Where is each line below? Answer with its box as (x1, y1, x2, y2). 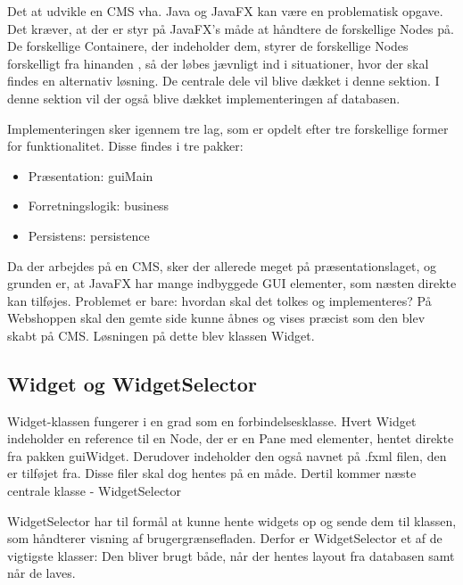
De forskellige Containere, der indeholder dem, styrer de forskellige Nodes (7, 37, 409, 55)
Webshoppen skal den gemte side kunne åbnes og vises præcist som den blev (7, 309, 426, 327)
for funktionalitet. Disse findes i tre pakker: (7, 136, 244, 155)
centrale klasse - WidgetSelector (7, 482, 182, 500)
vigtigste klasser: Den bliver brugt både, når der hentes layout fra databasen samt (7, 546, 455, 564)
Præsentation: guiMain (28, 166, 153, 185)
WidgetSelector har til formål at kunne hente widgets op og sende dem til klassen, (7, 511, 457, 530)
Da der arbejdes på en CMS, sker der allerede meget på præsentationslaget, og (7, 256, 436, 275)
